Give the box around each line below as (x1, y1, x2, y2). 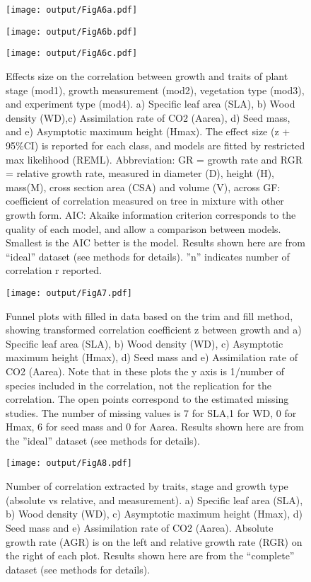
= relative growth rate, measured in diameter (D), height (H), (6, 166, 275, 181)
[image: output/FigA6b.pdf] (6, 26, 138, 37)
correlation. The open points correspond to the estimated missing (6, 392, 289, 406)
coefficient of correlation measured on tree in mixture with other (6, 193, 284, 208)
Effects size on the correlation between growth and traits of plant (6, 68, 288, 83)
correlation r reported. (6, 263, 102, 278)
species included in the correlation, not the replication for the (6, 377, 271, 392)
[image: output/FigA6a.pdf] (6, 5, 138, 15)
